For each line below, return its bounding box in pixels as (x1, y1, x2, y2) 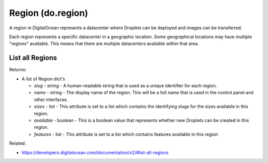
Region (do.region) (9, 7, 88, 18)
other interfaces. (34, 97, 68, 103)
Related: (9, 140, 26, 146)
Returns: (9, 67, 27, 73)
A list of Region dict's (21, 76, 66, 82)
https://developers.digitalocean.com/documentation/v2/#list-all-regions (21, 149, 169, 156)
